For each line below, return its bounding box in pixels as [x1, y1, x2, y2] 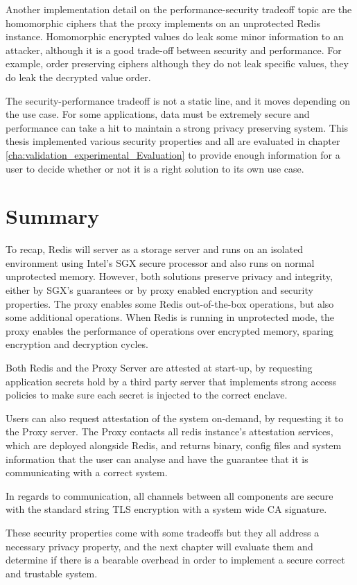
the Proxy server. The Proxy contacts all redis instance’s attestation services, [6, 424, 333, 439]
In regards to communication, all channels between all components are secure [6, 488, 333, 503]
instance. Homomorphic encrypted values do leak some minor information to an [6, 29, 344, 44]
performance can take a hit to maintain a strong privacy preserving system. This [6, 120, 349, 134]
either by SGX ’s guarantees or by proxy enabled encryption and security [6, 283, 313, 297]
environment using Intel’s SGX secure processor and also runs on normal [6, 255, 315, 270]
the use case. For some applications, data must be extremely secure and [6, 107, 310, 121]
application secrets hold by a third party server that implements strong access [6, 374, 337, 388]
